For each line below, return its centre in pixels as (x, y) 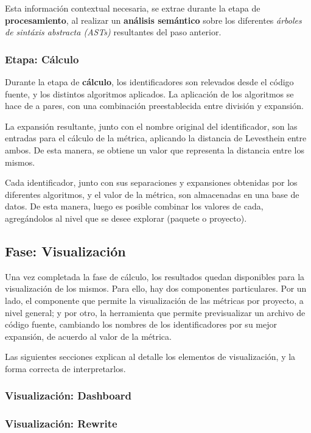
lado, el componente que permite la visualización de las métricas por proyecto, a (154, 300)
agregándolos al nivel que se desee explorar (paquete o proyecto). (126, 218)
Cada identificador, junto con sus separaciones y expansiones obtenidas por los (151, 182)
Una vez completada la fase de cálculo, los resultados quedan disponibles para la (155, 276)
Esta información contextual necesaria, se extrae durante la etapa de (133, 8)
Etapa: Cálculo (42, 59)
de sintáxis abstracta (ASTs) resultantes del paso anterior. (113, 32)
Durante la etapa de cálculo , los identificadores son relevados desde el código (149, 82)
